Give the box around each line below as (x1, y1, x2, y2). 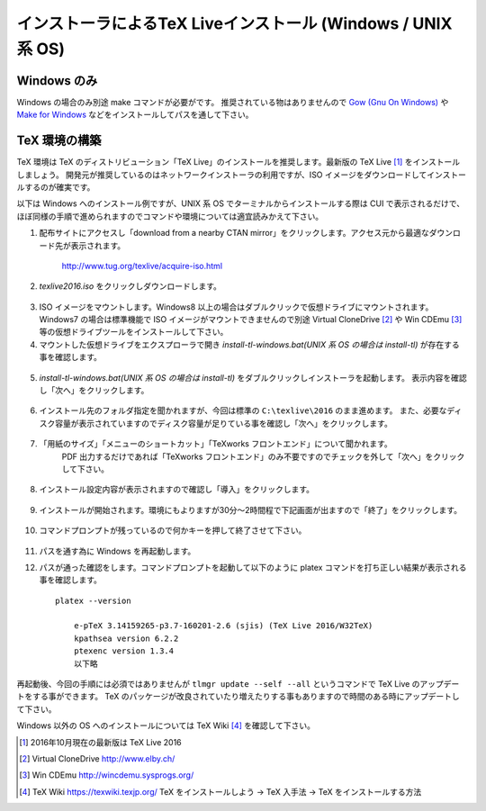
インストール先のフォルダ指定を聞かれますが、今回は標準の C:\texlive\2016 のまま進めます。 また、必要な (39, 405, 447, 416)
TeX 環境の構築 (16, 133, 102, 149)
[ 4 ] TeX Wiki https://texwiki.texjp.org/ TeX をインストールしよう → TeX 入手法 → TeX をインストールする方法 (19, 786, 422, 797)
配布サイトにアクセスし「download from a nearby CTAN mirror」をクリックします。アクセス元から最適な (39, 228, 429, 239)
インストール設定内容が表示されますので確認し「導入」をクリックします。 (39, 484, 315, 495)
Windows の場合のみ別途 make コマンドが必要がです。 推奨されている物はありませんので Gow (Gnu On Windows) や (16, 96, 449, 107)
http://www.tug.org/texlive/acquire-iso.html (61, 260, 223, 271)
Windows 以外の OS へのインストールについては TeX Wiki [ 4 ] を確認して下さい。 (16, 720, 315, 731)
